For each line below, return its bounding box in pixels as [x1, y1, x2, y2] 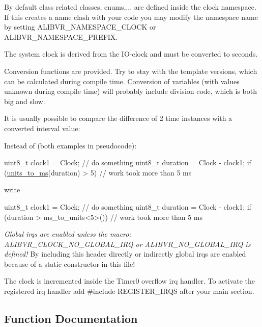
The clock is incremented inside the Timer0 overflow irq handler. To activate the [4, 275, 255, 286]
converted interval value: [4, 122, 80, 133]
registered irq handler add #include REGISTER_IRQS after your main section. [4, 286, 254, 296]
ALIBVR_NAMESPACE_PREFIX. [4, 31, 118, 42]
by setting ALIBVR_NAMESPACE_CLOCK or [4, 21, 156, 32]
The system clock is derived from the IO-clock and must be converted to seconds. [4, 48, 258, 59]
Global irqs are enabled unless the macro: [4, 229, 131, 239]
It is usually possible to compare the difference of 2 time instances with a [4, 113, 232, 123]
